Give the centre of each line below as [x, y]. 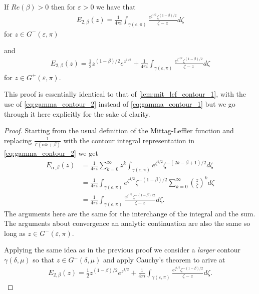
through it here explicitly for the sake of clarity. [77, 113]
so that [44, 259]
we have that [116, 7]
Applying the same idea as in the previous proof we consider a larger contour [122, 250]
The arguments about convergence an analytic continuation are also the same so [127, 223]
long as [15, 233]
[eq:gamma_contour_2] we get [51, 153]
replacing [18, 140]
